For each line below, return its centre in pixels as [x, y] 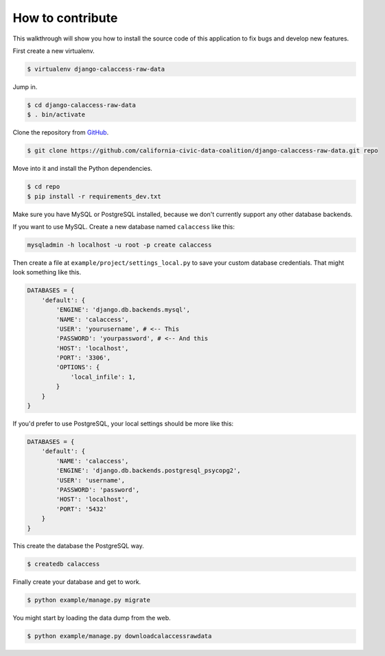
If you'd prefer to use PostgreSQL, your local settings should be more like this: [123, 423]
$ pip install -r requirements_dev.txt [94, 196]
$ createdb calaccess [63, 564]
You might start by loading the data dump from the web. [92, 618]
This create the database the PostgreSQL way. [78, 546]
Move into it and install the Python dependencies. [82, 169]
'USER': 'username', [91, 480]
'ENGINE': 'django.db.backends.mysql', [123, 310]
